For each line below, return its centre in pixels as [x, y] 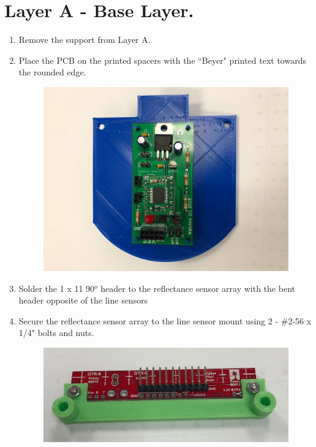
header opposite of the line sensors [83, 300]
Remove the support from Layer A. [85, 40]
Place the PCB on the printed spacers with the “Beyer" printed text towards [162, 60]
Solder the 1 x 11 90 [57, 288]
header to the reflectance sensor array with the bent [198, 288]
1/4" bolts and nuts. [56, 333]
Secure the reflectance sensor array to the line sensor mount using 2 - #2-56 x [165, 320]
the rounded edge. [52, 72]
